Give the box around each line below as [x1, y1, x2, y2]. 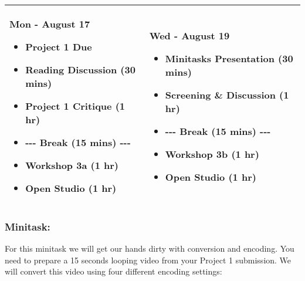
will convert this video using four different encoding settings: [5, 265, 222, 277]
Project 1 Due [25, 40, 92, 53]
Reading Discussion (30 [25, 63, 135, 76]
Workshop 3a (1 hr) [25, 158, 118, 172]
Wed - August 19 [149, 28, 230, 42]
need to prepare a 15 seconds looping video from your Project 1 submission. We [5, 253, 292, 266]
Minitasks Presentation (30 [165, 51, 293, 65]
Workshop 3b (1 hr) [165, 147, 259, 161]
